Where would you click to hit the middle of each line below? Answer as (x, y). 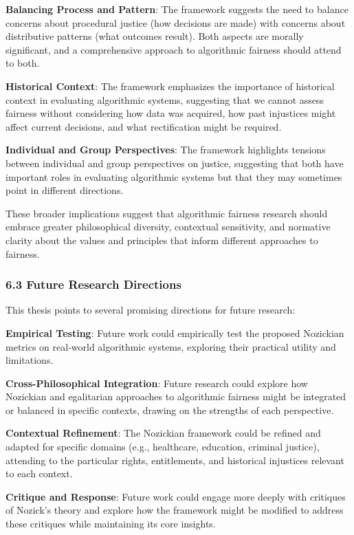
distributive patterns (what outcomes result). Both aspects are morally (155, 36)
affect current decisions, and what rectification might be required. (144, 126)
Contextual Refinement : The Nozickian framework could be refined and (163, 433)
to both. (23, 63)
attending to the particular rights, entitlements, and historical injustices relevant (175, 460)
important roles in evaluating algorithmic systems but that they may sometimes (174, 176)
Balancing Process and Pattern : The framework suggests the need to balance (177, 9)
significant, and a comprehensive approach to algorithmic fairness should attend (174, 49)
